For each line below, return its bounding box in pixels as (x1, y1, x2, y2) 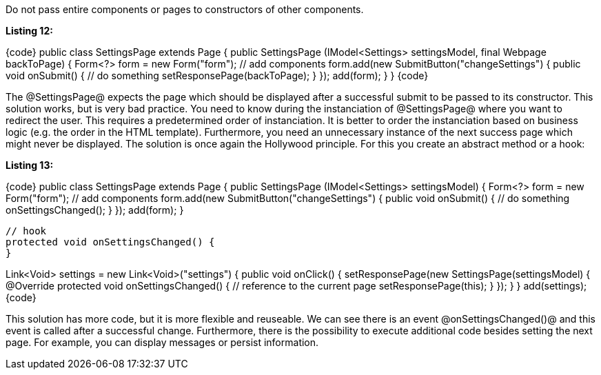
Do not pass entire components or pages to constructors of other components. (6, 3, 364, 15)
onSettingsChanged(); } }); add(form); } (6, 204, 184, 216)
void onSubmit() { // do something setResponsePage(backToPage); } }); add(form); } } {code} (6, 70, 429, 81)
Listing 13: (6, 159, 54, 171)
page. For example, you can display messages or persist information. (6, 336, 319, 348)
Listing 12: (6, 25, 53, 37)
